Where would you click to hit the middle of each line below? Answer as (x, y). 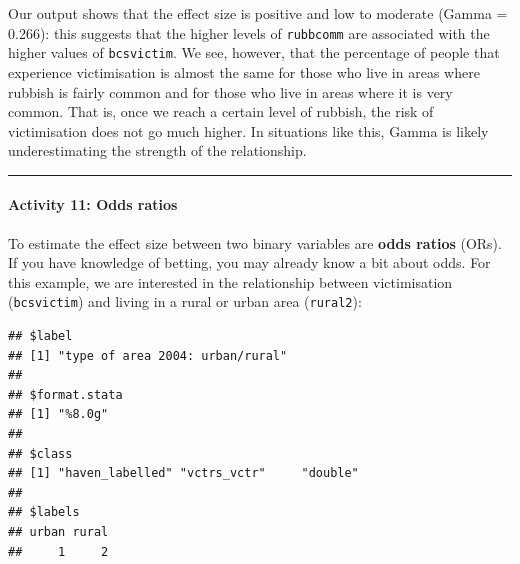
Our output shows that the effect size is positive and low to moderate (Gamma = (258, 13)
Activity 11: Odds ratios (93, 204)
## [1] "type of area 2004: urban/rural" (148, 355)
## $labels (44, 512)
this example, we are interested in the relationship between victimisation (230, 281)
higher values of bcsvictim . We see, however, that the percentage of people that (254, 52)
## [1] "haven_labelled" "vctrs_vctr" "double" (183, 473)
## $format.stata (65, 394)
